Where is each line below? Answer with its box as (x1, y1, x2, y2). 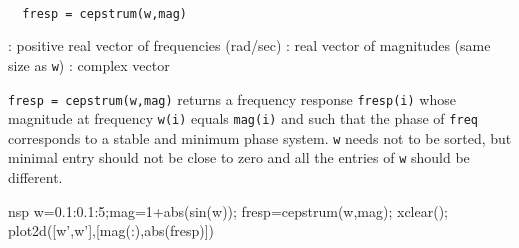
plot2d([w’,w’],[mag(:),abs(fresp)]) (8, 220, 214, 241)
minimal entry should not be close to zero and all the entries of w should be (8, 147, 470, 168)
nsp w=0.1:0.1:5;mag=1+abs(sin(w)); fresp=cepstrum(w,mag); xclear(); (8, 200, 448, 221)
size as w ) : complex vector (8, 54, 170, 75)
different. (8, 167, 63, 188)
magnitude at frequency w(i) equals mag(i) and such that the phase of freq (8, 108, 478, 129)
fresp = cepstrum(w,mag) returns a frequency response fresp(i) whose (8, 88, 456, 109)
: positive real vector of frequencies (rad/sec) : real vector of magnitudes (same (8, 35, 491, 56)
